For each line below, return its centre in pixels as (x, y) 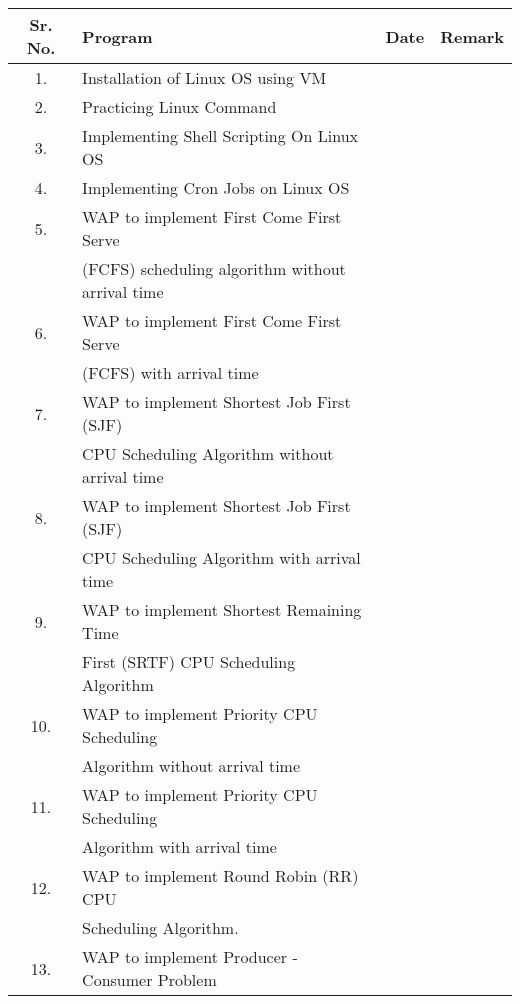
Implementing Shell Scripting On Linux (220, 135)
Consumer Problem (149, 979)
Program (117, 36)
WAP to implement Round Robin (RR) (220, 875)
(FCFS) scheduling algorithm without (214, 268)
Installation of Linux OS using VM (204, 77)
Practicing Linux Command (179, 106)
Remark (472, 36)
